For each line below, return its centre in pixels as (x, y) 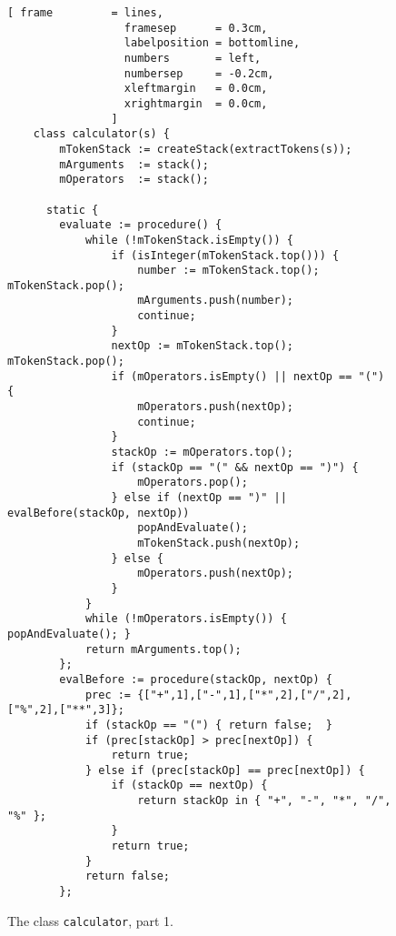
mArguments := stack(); (134, 164)
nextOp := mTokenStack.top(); (202, 346)
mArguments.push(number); (215, 301)
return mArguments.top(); (163, 649)
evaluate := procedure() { (141, 225)
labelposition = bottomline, (212, 43)
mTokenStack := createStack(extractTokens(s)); (206, 149)
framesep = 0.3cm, (196, 28)
